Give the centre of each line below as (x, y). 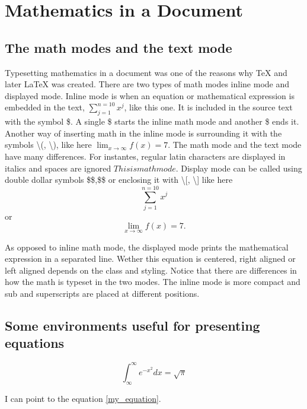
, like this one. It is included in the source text (208, 107)
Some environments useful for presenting (132, 326)
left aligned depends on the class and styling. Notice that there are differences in (151, 270)
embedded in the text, (45, 107)
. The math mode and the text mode (235, 145)
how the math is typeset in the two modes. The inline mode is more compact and (153, 282)
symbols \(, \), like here (48, 145)
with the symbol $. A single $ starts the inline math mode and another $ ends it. (152, 121)
